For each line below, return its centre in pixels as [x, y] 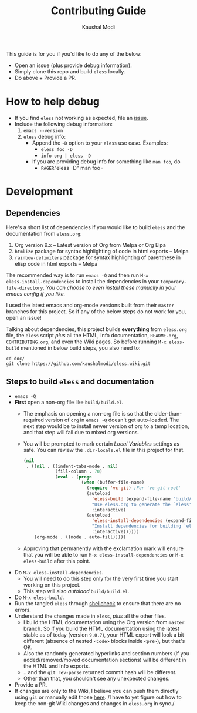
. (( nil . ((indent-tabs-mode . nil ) [72, 466]
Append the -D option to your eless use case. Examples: [100, 143]
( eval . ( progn [73, 477]
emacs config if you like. [36, 294]
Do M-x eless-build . [39, 597]
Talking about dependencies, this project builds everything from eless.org [97, 329]
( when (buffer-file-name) [113, 483]
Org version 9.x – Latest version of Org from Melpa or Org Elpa [90, 245]
